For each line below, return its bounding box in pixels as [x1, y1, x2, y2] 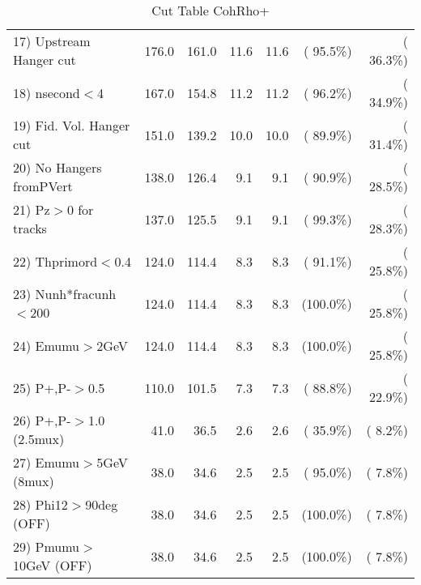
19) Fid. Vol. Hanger [13, 116, 130, 135]
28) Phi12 [13, 495, 68, 514]
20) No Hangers [13, 158, 102, 177]
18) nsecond [13, 83, 80, 102]
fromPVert [13, 177, 73, 195]
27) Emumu [13, 453, 80, 472]
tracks [13, 219, 47, 237]
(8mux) [13, 472, 54, 490]
